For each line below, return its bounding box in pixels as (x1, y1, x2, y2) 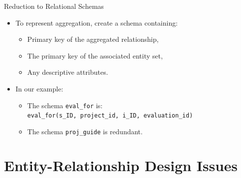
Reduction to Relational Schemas (4, 1, 104, 11)
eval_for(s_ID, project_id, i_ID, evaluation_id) (27, 112, 193, 119)
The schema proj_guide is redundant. (27, 126, 143, 136)
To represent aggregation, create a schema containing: (15, 17, 178, 28)
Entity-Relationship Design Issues (4, 155, 238, 175)
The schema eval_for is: (27, 100, 103, 110)
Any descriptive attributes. (27, 67, 108, 77)
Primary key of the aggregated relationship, (27, 34, 159, 44)
